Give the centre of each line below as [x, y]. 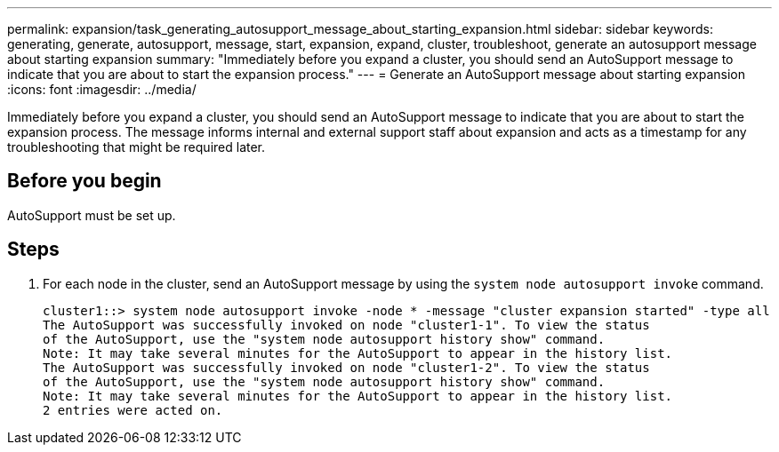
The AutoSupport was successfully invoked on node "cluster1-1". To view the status [346, 325]
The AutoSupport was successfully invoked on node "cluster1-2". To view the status [346, 367]
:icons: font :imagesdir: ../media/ [102, 89]
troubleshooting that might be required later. [137, 147]
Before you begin [84, 181]
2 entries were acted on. [133, 410]
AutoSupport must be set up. [92, 215]
